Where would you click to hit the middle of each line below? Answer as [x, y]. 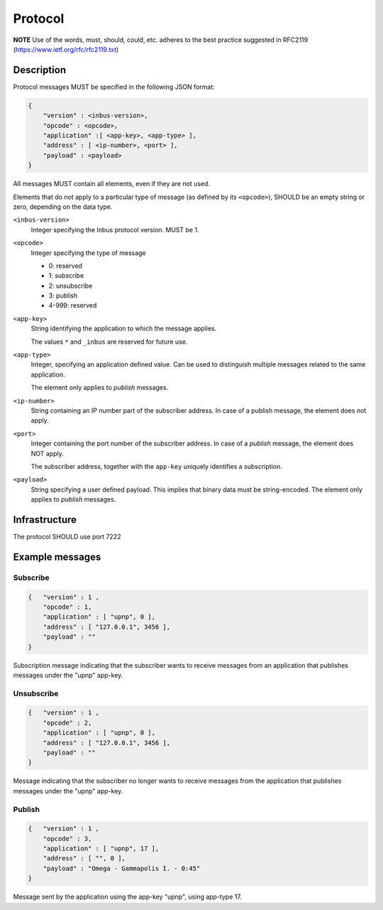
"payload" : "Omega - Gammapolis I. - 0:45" [122, 868]
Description [40, 70]
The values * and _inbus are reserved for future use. [109, 342]
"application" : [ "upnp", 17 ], [101, 849]
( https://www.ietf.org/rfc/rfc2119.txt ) [66, 49]
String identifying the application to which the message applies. [124, 329]
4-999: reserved [73, 305]
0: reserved [66, 266]
